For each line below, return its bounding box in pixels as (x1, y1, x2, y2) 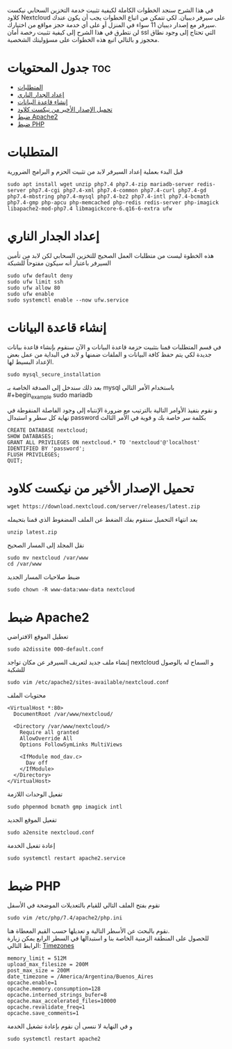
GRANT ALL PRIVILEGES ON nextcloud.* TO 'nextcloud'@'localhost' (7, 439, 200, 446)
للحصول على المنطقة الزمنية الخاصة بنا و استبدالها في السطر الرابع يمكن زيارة (7, 934, 210, 942)
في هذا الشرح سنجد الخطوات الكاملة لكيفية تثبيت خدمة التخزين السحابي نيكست (7, 6, 214, 14)
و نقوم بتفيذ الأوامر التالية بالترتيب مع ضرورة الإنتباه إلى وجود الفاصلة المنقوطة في (7, 405, 217, 414)
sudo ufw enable (7, 290, 54, 297)
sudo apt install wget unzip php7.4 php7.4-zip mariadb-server (7, 180, 194, 187)
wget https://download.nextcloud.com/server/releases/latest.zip (7, 503, 200, 511)
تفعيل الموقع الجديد (7, 816, 57, 824)
